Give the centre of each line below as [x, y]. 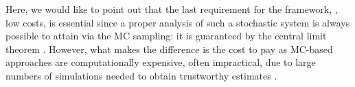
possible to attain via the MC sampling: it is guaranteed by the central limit [166, 36]
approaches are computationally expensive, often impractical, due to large [161, 62]
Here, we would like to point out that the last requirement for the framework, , [172, 9]
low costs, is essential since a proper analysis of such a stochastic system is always [178, 22]
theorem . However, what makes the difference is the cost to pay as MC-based [169, 49]
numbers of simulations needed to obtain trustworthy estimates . [141, 75]
